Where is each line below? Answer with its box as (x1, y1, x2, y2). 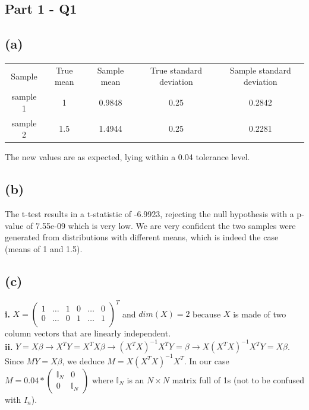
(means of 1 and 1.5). (5, 242, 83, 255)
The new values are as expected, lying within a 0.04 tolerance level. (5, 151, 250, 163)
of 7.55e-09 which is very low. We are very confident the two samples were (26, 219, 296, 231)
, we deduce (62, 354, 105, 367)
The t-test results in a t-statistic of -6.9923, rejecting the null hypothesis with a (5, 208, 294, 220)
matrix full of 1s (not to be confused (172, 373, 305, 386)
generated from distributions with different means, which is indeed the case (5, 231, 279, 243)
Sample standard (229, 63, 291, 76)
